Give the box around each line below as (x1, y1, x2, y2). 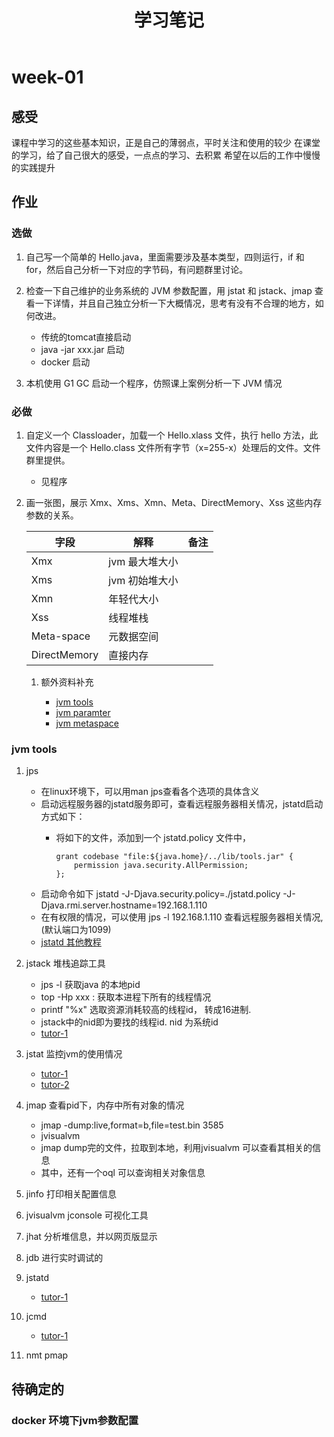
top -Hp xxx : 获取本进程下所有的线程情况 (40, 991, 212, 1003)
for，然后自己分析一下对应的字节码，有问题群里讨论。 (25, 263, 249, 275)
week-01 (11, 66, 84, 89)
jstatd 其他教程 (40, 936, 102, 948)
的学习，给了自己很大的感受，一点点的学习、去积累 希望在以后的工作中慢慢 (11, 149, 321, 161)
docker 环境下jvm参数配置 (11, 1413, 139, 1427)
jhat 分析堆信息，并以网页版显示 (25, 1231, 158, 1243)
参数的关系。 (25, 509, 79, 521)
